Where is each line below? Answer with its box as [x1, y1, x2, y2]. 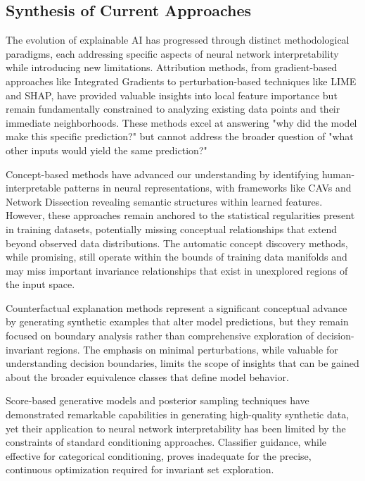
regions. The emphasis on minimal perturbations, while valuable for [46, 342, 338, 356]
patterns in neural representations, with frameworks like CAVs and [63, 180, 352, 195]
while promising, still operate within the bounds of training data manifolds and [6, 249, 347, 264]
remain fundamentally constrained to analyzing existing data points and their [6, 101, 340, 116]
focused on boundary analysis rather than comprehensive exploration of [6, 328, 314, 343]
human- [321, 166, 355, 181]
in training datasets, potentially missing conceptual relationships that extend [6, 221, 338, 236]
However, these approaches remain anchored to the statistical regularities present [6, 208, 355, 223]
